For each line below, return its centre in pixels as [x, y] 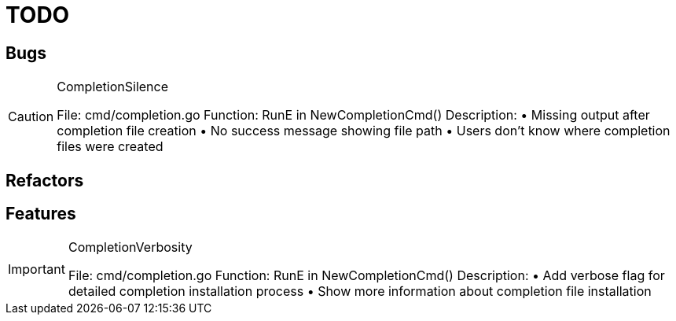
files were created [110, 147]
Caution [31, 117]
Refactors [45, 180]
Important [37, 269]
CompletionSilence [113, 87]
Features [41, 214]
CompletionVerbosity [130, 247]
